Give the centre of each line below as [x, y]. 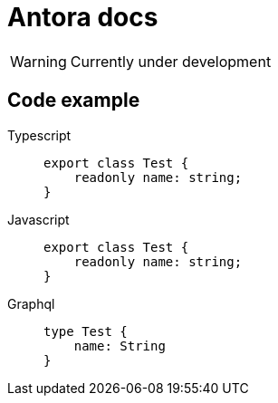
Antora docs [83, 17]
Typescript [39, 135]
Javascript [38, 219]
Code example [74, 101]
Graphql [31, 303]
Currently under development [171, 61]
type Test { [86, 331]
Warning [38, 61]
